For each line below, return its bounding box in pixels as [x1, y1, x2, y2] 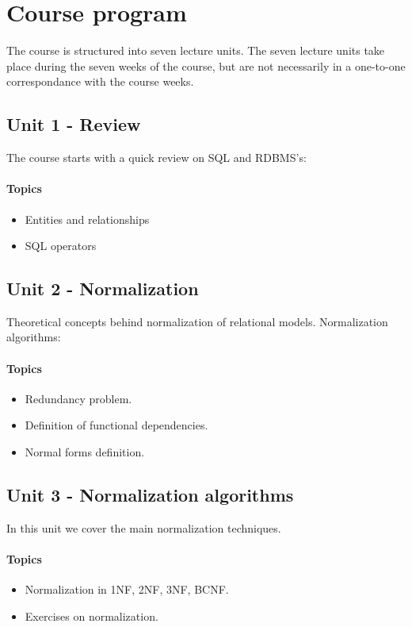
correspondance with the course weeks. [6, 73, 194, 90]
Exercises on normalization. [25, 607, 158, 624]
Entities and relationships [25, 210, 150, 227]
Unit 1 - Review [6, 112, 141, 137]
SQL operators [25, 237, 97, 254]
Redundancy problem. [25, 390, 132, 406]
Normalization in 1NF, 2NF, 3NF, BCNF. [25, 581, 229, 598]
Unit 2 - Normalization [6, 276, 199, 301]
